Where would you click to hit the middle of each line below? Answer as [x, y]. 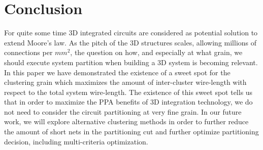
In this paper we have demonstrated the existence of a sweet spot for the [117, 72]
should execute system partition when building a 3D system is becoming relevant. [131, 62]
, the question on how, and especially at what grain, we [156, 52]
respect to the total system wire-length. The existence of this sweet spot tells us [128, 92]
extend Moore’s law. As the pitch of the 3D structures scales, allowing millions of [130, 42]
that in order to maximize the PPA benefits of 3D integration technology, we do [128, 102]
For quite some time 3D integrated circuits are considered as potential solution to [131, 33]
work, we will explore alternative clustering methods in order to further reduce [126, 121]
